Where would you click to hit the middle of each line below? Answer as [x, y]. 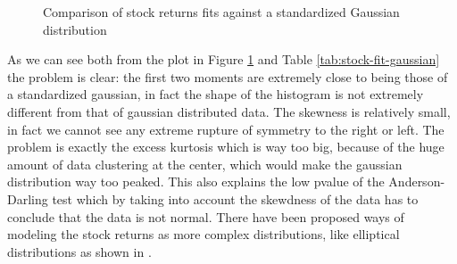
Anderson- [417, 181]
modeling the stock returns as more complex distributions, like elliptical [204, 234]
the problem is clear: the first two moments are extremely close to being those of [228, 76]
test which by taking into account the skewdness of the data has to [235, 198]
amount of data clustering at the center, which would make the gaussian [205, 164]
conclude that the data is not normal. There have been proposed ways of [206, 216]
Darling [28, 198]
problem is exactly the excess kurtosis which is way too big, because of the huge [226, 147]
